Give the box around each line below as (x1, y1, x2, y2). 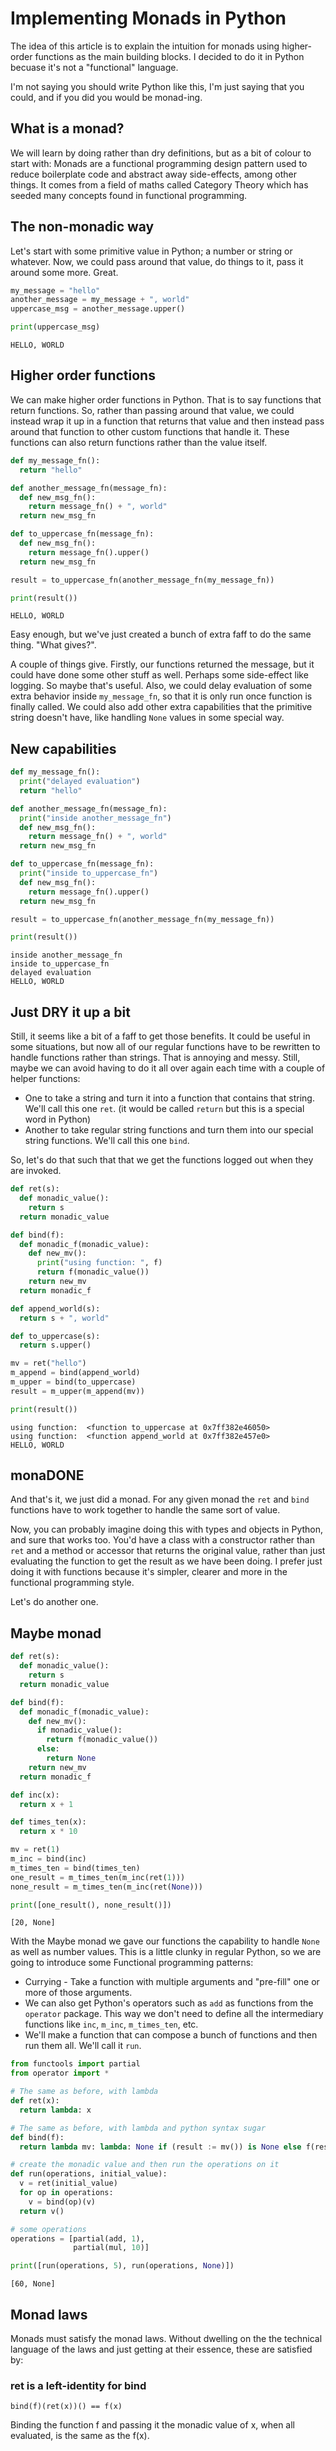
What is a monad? (10, 120, 125, 137)
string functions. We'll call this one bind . (24, 1135, 190, 1147)
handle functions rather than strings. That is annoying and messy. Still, (10, 1052, 301, 1064)
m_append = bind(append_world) (10, 1368, 141, 1378)
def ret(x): (10, 2096, 60, 2106)
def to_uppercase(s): (10, 1331, 101, 1341)
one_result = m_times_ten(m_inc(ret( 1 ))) (10, 1872, 186, 1882)
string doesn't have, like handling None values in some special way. (10, 712, 285, 724)
